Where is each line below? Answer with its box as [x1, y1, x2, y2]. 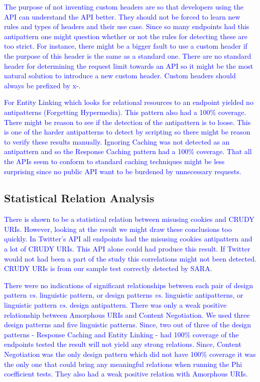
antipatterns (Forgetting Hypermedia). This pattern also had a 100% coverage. [4, 106, 246, 117]
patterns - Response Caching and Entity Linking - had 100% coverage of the [4, 329, 239, 339]
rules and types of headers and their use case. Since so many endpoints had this [4, 21, 249, 32]
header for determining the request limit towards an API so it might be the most [4, 60, 253, 71]
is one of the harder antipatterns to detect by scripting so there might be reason [4, 126, 250, 137]
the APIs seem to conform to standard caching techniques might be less [4, 156, 225, 166]
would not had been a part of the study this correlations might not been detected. [4, 253, 256, 264]
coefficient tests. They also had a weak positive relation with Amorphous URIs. [4, 368, 248, 379]
